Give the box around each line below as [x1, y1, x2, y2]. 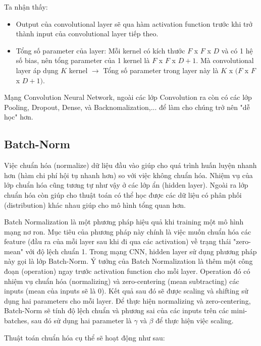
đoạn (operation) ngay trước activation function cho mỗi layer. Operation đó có [4, 266, 250, 276]
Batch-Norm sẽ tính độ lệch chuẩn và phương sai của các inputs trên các [4, 305, 229, 316]
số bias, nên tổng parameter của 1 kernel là [16, 55, 150, 66]
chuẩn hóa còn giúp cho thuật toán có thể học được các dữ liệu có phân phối [4, 189, 242, 200]
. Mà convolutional [196, 55, 254, 66]
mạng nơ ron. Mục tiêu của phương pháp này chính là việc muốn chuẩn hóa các [4, 226, 251, 237]
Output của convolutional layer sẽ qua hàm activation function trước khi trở [16, 18, 252, 29]
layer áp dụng [16, 65, 59, 75]
